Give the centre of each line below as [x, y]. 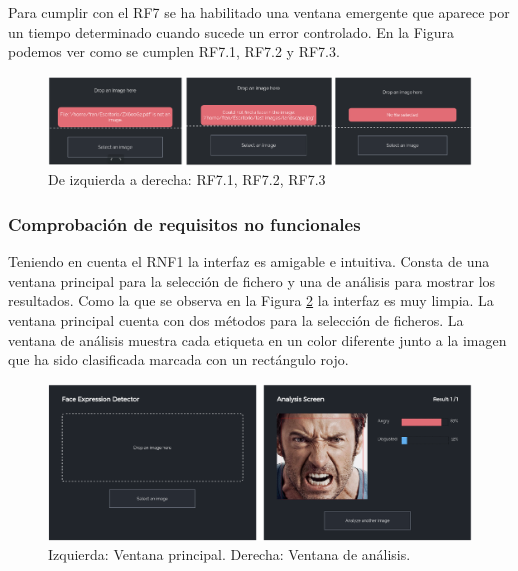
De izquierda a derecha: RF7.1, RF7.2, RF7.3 [187, 179]
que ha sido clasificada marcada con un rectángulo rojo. [178, 359]
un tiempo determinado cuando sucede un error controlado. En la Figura [231, 31]
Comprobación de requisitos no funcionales [184, 223]
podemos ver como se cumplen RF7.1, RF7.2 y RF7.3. [174, 51]
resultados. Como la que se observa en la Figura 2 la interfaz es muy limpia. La [251, 300]
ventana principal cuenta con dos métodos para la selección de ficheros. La [236, 319]
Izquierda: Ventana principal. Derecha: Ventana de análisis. [229, 554]
